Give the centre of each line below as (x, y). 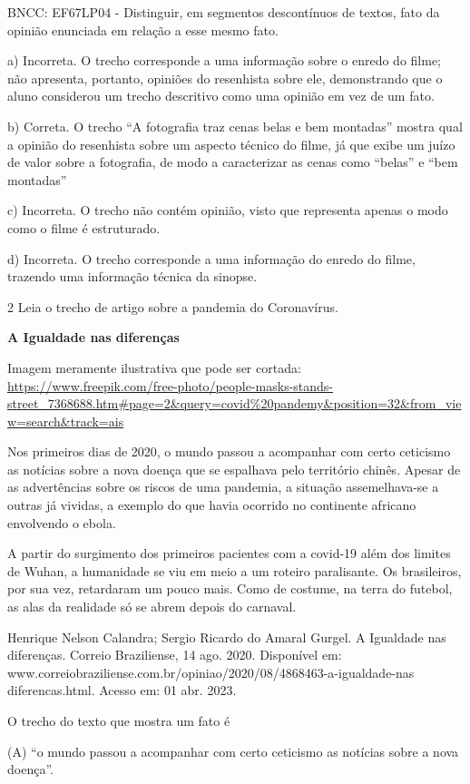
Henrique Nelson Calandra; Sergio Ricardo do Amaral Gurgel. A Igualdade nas (227, 637)
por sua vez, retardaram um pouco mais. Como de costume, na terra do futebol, (230, 588)
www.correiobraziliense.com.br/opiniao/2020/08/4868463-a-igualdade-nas (211, 672)
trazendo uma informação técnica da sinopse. (132, 276)
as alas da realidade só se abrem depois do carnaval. (152, 607)
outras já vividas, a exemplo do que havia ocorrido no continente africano (212, 505)
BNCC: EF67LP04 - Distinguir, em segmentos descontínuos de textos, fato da (224, 12)
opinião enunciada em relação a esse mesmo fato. (143, 29)
